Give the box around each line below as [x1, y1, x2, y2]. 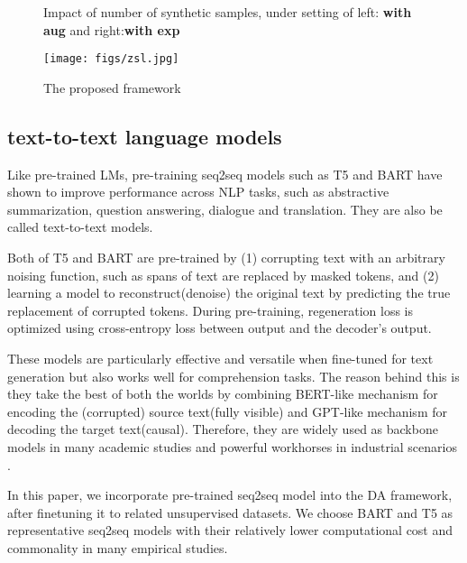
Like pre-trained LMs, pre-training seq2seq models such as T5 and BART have [7, 164, 443, 183]
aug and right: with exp [43, 20, 180, 39]
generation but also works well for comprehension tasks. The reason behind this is [7, 366, 460, 385]
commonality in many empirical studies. [7, 538, 228, 557]
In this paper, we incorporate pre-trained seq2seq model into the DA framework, [7, 485, 453, 504]
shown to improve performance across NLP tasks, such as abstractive [7, 182, 389, 201]
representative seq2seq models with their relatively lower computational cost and [7, 521, 453, 540]
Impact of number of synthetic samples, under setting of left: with [43, 3, 412, 21]
